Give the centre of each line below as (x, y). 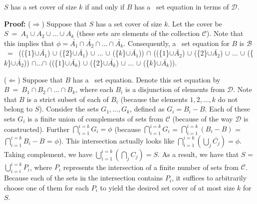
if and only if (105, 6)
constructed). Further (37, 129)
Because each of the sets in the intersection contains (84, 178)
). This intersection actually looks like (117, 140)
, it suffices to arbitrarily (209, 178)
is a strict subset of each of (68, 99)
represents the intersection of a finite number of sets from (151, 167)
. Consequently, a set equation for (176, 43)
